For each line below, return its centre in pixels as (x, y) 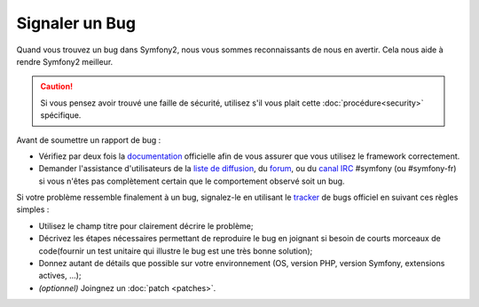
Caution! (57, 87)
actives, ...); (60, 276)
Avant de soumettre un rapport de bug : (89, 140)
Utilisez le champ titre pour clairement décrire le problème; (146, 225)
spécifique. (61, 115)
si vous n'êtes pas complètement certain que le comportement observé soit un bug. (192, 181)
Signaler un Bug (76, 23)
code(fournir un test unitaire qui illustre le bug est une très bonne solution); (176, 251)
